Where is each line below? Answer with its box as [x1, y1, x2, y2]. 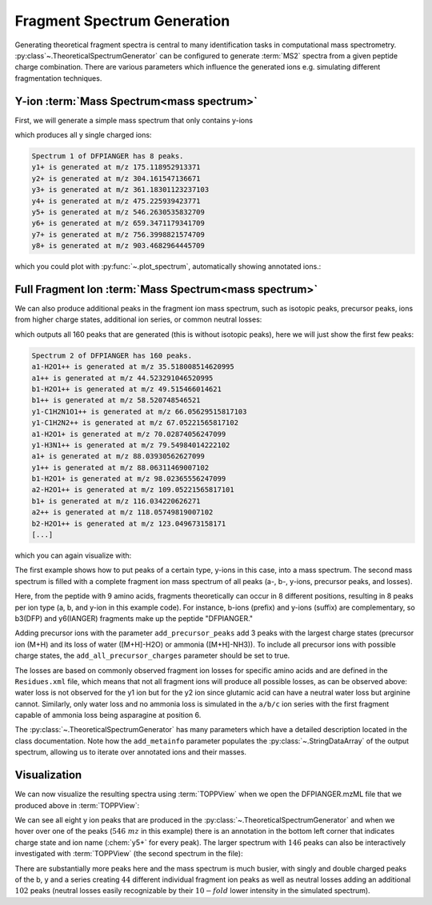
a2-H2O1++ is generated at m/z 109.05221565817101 [31, 485, 235, 495]
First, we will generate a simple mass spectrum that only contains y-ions [14, 115, 254, 125]
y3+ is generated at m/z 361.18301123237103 [31, 185, 210, 194]
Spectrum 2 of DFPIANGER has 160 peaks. [31, 350, 192, 360]
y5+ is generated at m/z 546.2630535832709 [31, 207, 206, 216]
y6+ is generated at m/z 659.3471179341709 [31, 218, 206, 228]
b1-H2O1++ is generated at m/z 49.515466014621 [31, 384, 222, 394]
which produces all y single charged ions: [14, 130, 152, 140]
